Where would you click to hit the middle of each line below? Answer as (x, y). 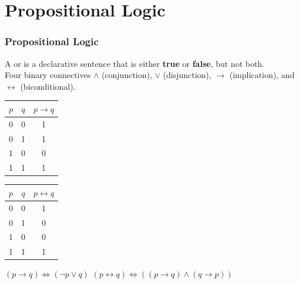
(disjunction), (187, 75)
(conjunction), (127, 75)
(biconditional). (48, 86)
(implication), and (262, 75)
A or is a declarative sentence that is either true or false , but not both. (135, 63)
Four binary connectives (48, 75)
